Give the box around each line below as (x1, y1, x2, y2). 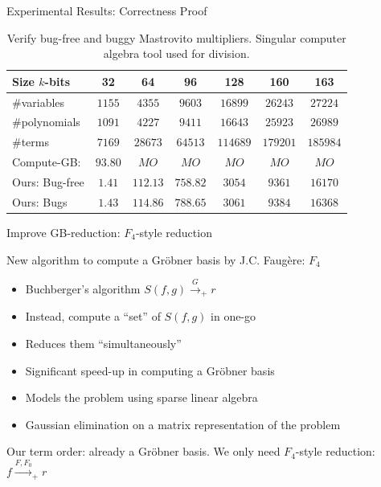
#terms (12, 133, 49, 150)
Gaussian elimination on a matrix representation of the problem (25, 415, 341, 432)
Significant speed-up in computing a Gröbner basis (25, 362, 275, 379)
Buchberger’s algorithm (25, 280, 141, 297)
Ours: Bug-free (12, 174, 84, 190)
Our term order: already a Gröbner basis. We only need (6, 443, 281, 460)
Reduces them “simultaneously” (25, 334, 182, 351)
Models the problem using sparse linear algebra (25, 389, 258, 406)
